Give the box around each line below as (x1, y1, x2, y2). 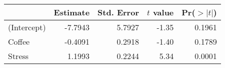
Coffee (8, 36, 30, 47)
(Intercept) (8, 21, 46, 33)
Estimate (53, 6, 90, 18)
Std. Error (97, 6, 139, 18)
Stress (8, 50, 29, 62)
